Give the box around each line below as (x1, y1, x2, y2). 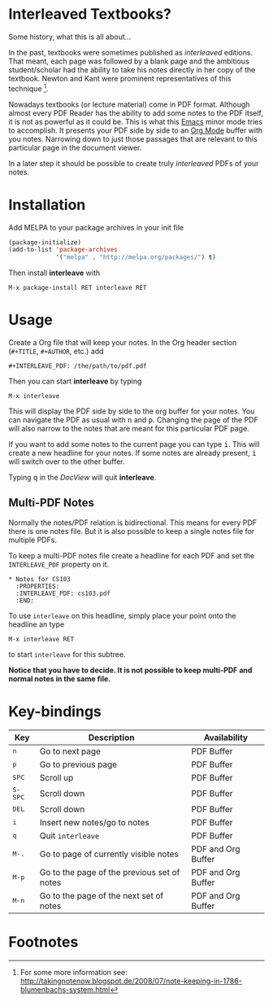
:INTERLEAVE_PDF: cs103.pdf (15, 589, 111, 597)
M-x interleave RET (8, 635, 75, 643)
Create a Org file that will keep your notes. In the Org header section (8, 338, 237, 348)
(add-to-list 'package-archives (8, 246, 118, 254)
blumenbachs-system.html (19, 984, 110, 994)
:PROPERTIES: (15, 582, 60, 590)
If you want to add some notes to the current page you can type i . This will (8, 440, 260, 449)
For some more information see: (19, 967, 128, 977)
